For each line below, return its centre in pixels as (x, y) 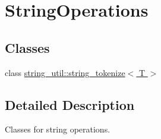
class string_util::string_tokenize (65, 72)
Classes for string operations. (58, 129)
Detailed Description (70, 104)
